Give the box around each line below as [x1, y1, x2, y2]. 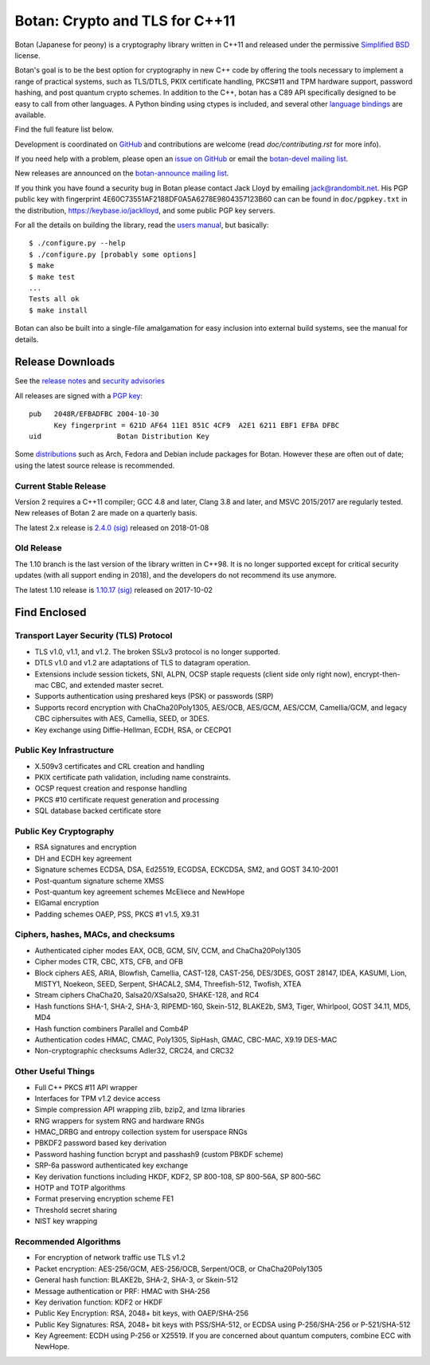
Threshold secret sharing [34, 1205, 117, 1214]
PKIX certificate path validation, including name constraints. [34, 773, 231, 783]
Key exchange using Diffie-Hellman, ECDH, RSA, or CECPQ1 [34, 725, 232, 735]
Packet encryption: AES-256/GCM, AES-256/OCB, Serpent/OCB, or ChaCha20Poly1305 [34, 1264, 322, 1273]
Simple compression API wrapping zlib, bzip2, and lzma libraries [34, 1104, 246, 1115]
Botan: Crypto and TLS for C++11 [14, 12, 236, 29]
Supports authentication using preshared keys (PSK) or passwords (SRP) [34, 692, 274, 701]
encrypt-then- [354, 669, 401, 679]
